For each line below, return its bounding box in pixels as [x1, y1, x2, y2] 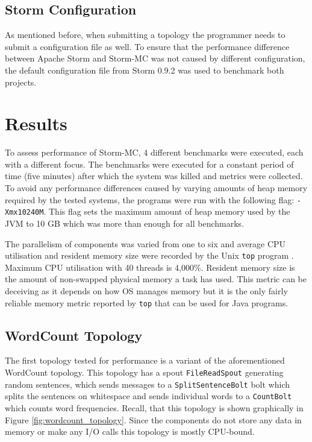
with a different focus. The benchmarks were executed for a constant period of [5, 157, 294, 170]
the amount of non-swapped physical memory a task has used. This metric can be [5, 273, 307, 285]
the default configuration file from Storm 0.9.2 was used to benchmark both [5, 63, 284, 76]
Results [5, 111, 67, 136]
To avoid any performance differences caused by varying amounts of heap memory [5, 182, 308, 194]
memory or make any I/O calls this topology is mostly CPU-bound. [5, 425, 255, 438]
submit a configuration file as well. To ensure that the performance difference [5, 40, 290, 52]
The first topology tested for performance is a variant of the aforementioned [5, 354, 285, 367]
